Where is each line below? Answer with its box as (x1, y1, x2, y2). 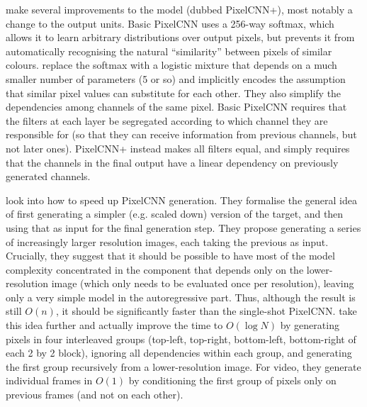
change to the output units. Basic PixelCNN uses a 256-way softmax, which (6, 16, 334, 30)
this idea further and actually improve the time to (6, 318, 223, 333)
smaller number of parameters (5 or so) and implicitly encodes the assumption (6, 71, 346, 86)
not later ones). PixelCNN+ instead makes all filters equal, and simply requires (6, 140, 350, 155)
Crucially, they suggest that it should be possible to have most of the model (6, 248, 335, 263)
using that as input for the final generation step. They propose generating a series (6, 220, 361, 235)
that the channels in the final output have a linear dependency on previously (6, 155, 339, 169)
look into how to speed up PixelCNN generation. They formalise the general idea (6, 192, 357, 207)
